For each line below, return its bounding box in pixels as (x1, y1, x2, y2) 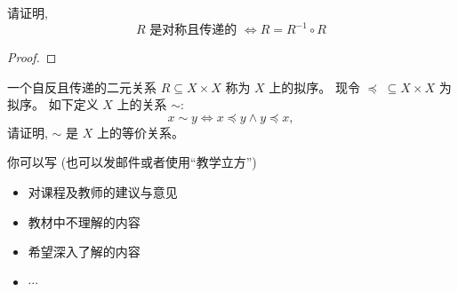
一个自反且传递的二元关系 (7, 77, 157, 96)
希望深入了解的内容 (28, 242, 141, 261)
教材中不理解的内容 (28, 212, 141, 231)
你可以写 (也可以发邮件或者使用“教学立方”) (7, 153, 257, 171)
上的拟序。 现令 (269, 77, 360, 96)
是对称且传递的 (149, 24, 237, 37)
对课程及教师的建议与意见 (28, 183, 178, 201)
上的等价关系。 (96, 122, 184, 141)
